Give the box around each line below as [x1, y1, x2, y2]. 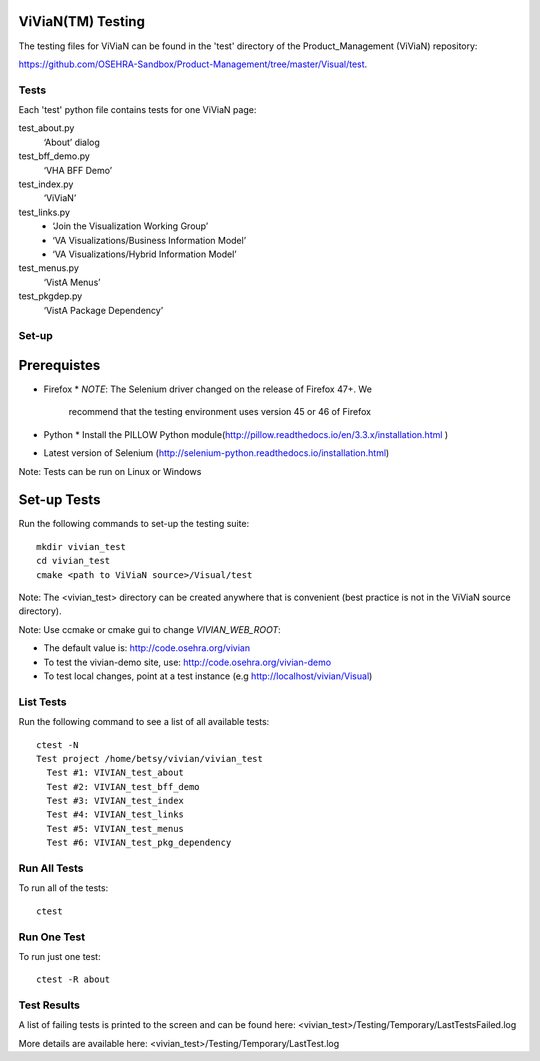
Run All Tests [18, 861, 84, 875]
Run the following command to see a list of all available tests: [18, 716, 270, 728]
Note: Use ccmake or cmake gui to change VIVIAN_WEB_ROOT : [18, 623, 282, 635]
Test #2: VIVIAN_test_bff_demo [46, 781, 200, 792]
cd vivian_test [36, 555, 111, 567]
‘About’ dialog [43, 136, 100, 148]
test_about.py [18, 122, 75, 134]
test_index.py [18, 178, 74, 190]
